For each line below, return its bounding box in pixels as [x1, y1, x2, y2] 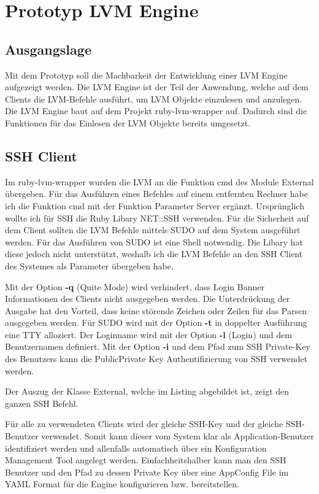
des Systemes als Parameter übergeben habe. [5, 259, 174, 272]
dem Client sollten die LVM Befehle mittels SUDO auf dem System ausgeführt [5, 223, 301, 236]
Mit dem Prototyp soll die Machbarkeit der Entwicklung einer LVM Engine [5, 68, 288, 81]
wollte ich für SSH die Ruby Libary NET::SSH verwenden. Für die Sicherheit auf [5, 211, 309, 224]
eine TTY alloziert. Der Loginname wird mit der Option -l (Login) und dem [5, 328, 292, 341]
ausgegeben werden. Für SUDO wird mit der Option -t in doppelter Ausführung [5, 316, 307, 329]
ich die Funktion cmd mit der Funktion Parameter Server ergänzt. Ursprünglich [5, 199, 304, 212]
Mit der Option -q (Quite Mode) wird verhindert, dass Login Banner [5, 280, 265, 293]
